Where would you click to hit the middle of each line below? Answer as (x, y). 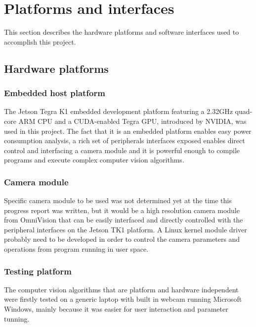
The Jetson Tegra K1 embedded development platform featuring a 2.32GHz (118, 111)
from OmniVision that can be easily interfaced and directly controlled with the (124, 220)
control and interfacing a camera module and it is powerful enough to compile (122, 150)
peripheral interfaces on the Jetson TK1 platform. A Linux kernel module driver (126, 229)
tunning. (17, 318)
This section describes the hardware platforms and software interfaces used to (122, 32)
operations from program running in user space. (76, 249)
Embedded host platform (55, 93)
